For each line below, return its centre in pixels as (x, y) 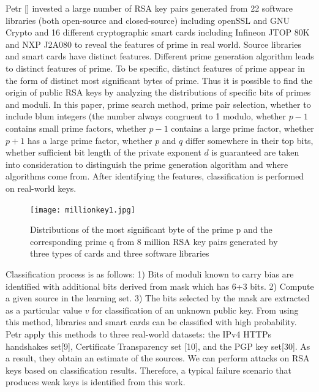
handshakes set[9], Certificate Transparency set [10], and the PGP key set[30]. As (158, 346)
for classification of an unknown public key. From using (195, 310)
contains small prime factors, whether (76, 128)
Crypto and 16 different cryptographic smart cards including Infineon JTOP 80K (158, 32)
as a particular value (44, 310)
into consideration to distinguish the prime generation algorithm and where (147, 164)
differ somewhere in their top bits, (249, 140)
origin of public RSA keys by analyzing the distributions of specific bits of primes (158, 92)
